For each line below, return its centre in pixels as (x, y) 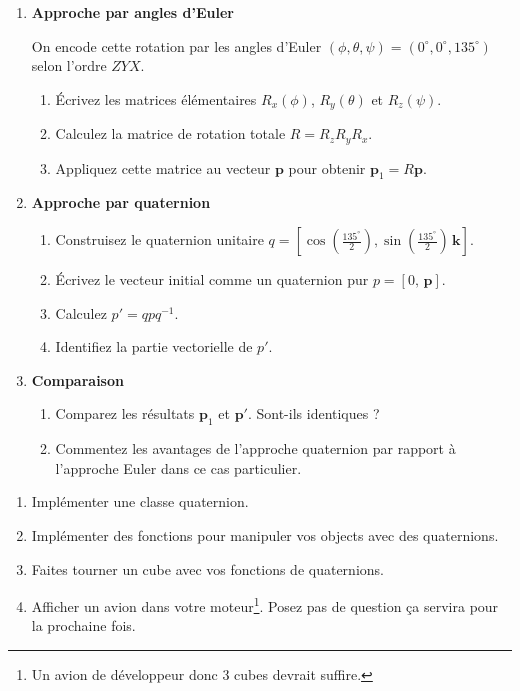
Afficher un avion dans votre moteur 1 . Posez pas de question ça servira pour (265, 604)
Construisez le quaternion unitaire (159, 239)
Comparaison (77, 379)
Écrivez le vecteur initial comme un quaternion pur (212, 279)
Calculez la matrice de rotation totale (170, 133)
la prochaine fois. (83, 625)
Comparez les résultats (125, 413)
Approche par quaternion (121, 202)
